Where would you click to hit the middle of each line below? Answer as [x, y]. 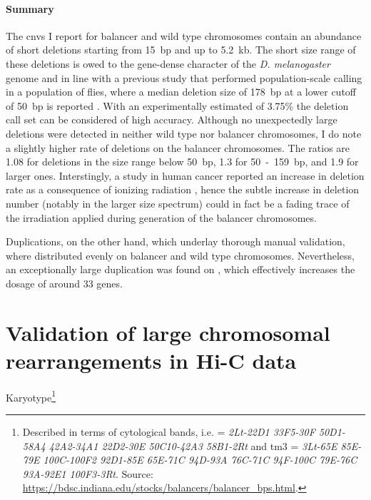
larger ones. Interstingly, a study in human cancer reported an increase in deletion [185, 175]
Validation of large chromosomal [168, 332]
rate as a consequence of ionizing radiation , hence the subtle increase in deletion [183, 189]
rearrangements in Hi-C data [151, 360]
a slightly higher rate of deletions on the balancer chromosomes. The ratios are [178, 147]
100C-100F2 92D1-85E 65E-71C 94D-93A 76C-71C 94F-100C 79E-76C [200, 460]
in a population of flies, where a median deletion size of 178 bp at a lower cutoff [181, 92]
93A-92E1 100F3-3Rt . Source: [88, 473]
